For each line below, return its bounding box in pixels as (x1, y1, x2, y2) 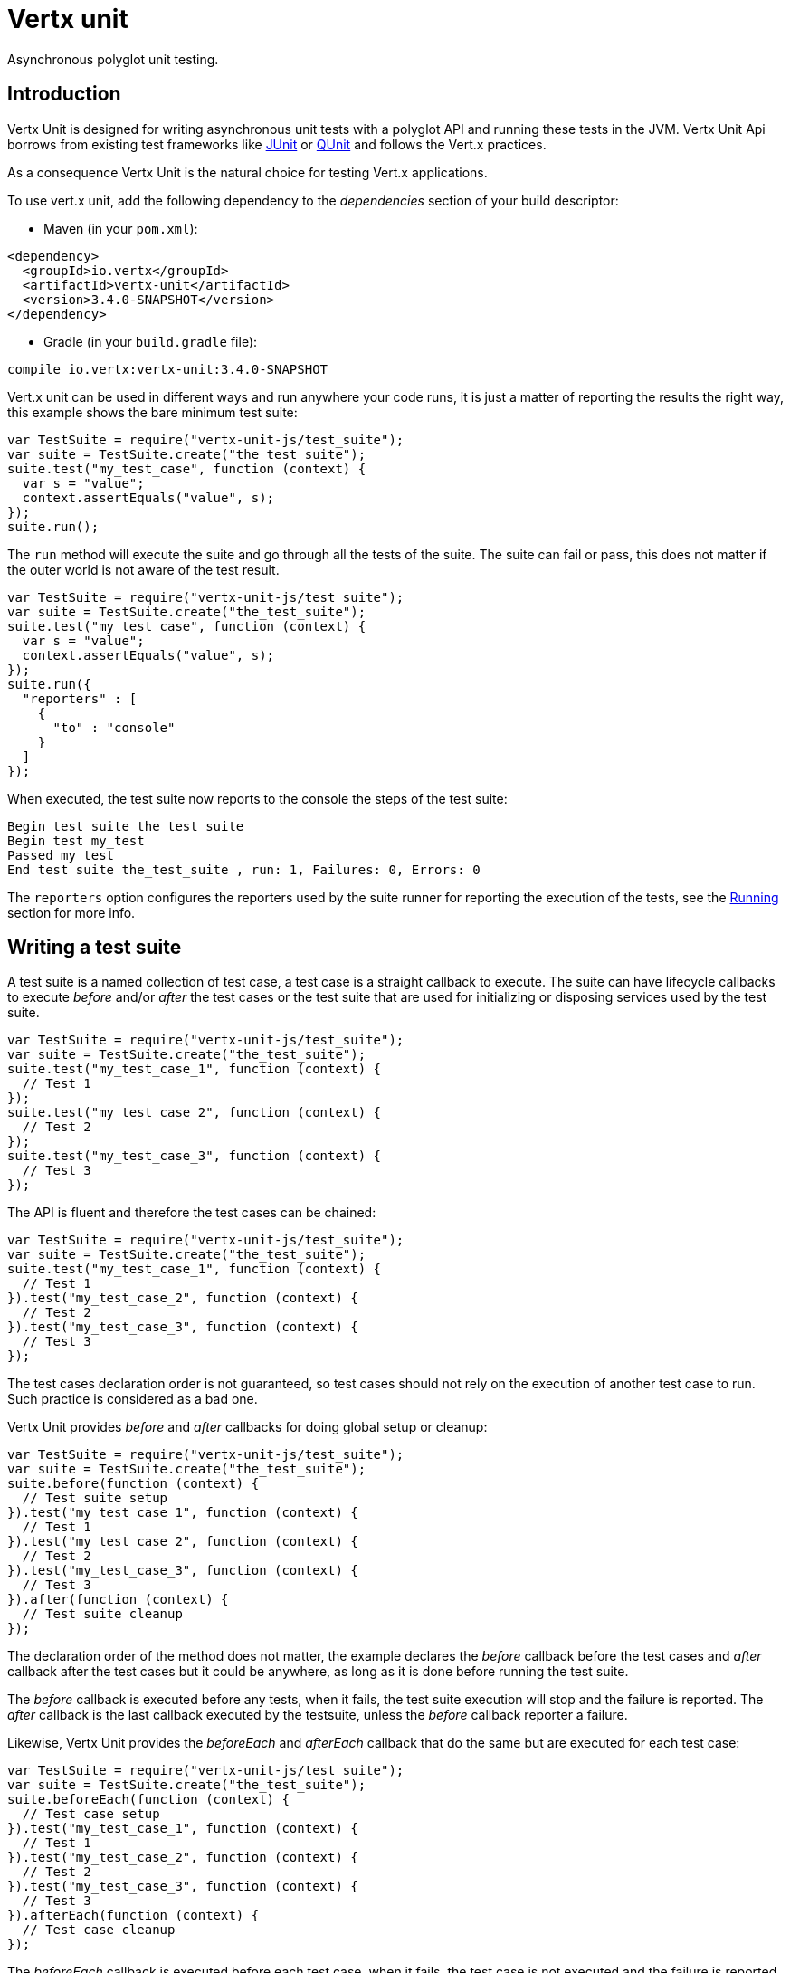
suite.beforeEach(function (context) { (7, 1792, 290, 1807)
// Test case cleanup (22, 1922, 176, 1938)
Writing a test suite (7, 936, 182, 959)
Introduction (7, 82, 121, 106)
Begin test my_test (7, 833, 145, 848)
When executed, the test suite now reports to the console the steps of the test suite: (7, 790, 508, 806)
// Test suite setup (22, 1491, 168, 1506)
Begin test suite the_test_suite (7, 818, 244, 834)
